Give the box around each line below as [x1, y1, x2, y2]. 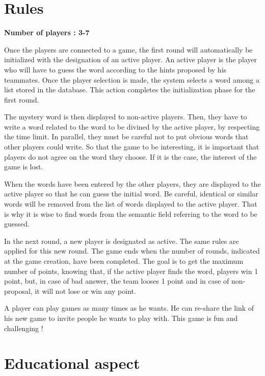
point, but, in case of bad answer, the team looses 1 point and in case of [4, 275, 229, 286]
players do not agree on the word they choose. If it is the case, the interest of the [4, 151, 257, 162]
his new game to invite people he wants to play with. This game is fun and [4, 312, 238, 323]
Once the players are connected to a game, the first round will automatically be [4, 44, 253, 55]
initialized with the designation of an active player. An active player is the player [4, 54, 257, 65]
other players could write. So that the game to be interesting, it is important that [4, 141, 259, 152]
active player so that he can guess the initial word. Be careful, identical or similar [4, 188, 258, 199]
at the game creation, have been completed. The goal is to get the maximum [4, 256, 244, 266]
